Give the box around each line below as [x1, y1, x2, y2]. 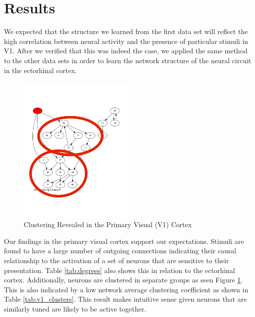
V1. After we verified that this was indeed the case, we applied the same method [4, 45, 248, 56]
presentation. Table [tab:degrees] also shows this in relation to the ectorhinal [4, 265, 235, 275]
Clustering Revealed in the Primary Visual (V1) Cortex [24, 219, 192, 230]
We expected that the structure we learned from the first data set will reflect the [4, 26, 248, 37]
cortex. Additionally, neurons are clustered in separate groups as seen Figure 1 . [4, 275, 243, 285]
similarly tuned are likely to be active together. [4, 303, 146, 314]
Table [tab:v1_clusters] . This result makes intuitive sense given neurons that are [4, 294, 247, 304]
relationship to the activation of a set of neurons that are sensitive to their [4, 255, 229, 265]
